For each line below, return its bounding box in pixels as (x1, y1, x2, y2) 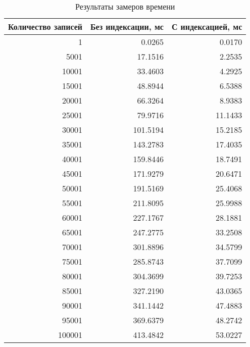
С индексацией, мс (171, 21, 242, 32)
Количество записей (8, 21, 83, 32)
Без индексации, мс (90, 21, 164, 32)
